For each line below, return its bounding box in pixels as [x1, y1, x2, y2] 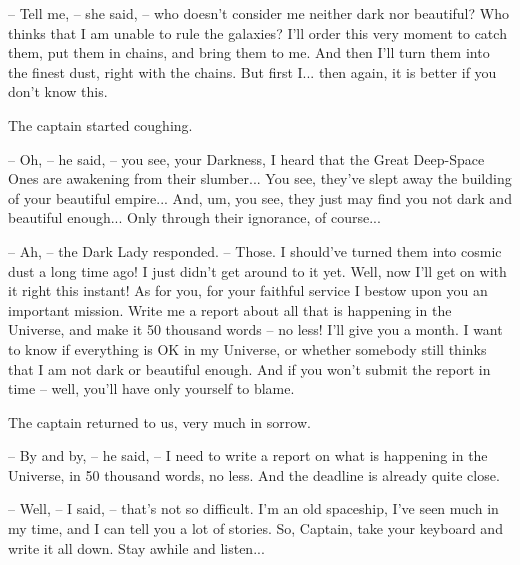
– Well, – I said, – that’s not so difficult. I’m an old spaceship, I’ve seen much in [8, 498, 499, 519]
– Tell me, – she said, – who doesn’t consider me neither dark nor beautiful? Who [8, 3, 509, 23]
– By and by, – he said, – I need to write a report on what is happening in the [8, 445, 488, 466]
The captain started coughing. [8, 114, 193, 135]
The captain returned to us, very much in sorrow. [8, 411, 311, 432]
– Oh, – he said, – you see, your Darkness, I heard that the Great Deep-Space [8, 148, 485, 169]
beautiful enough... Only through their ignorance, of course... [8, 207, 381, 228]
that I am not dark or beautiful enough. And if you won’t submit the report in [8, 358, 491, 379]
